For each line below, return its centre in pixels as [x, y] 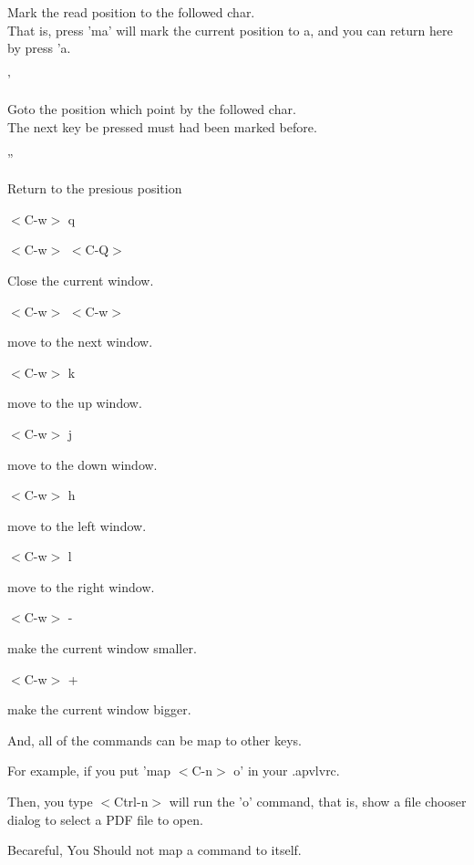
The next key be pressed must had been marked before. [162, 126]
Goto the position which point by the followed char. [152, 109]
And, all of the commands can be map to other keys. [155, 740]
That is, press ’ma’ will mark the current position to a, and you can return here [230, 30]
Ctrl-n [131, 802]
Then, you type [50, 802]
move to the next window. [80, 342]
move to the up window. [75, 403]
